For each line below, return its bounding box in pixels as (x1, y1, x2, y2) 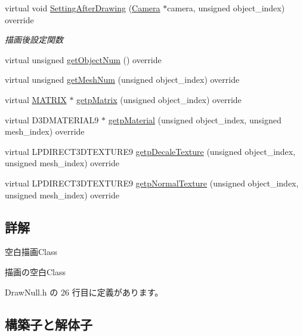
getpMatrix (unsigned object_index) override (76, 93, 242, 105)
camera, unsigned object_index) (167, 2, 285, 14)
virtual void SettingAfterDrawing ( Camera (5, 2, 160, 14)
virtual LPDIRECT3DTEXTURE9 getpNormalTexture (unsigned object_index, (5, 176, 299, 189)
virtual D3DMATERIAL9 (5, 113, 99, 126)
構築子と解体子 (5, 315, 92, 333)
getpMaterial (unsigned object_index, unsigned (108, 113, 282, 126)
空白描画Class (5, 245, 58, 258)
